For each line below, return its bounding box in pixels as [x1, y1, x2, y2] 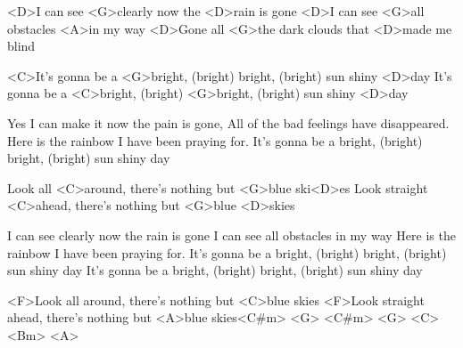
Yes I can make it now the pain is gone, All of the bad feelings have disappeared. [7, 113, 450, 132]
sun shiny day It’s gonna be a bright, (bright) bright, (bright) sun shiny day [7, 261, 423, 279]
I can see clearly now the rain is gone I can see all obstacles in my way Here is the [7, 225, 456, 244]
